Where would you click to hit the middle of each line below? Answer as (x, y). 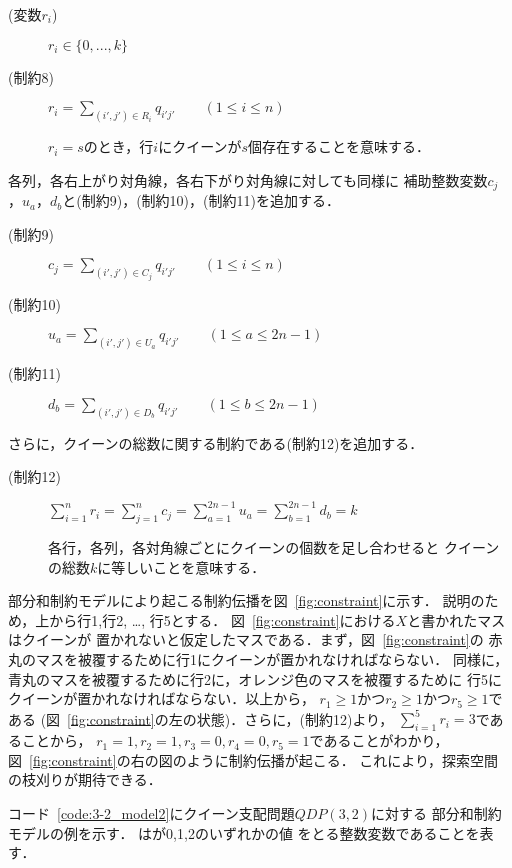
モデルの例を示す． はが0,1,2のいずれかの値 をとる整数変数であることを (244, 832)
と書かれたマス (456, 619)
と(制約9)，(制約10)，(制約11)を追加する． (201, 200)
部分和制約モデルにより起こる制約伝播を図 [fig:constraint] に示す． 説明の (246, 600)
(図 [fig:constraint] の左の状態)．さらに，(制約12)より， (217, 718)
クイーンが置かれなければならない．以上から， (161, 698)
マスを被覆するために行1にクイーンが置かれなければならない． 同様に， (272, 659)
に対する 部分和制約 (436, 812)
